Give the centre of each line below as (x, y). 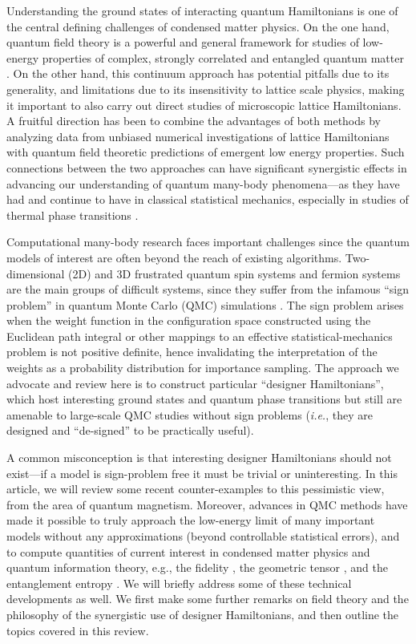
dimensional (36, 273)
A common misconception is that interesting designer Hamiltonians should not (199, 458)
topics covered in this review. (78, 630)
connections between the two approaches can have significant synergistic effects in (207, 167)
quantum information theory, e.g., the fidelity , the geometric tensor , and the (197, 567)
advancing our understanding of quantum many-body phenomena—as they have (203, 183)
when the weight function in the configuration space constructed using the (189, 320)
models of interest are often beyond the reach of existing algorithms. (174, 257)
